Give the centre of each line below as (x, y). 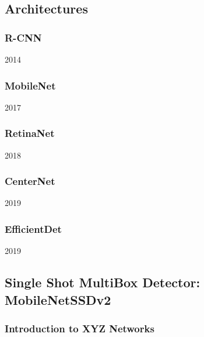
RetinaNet (30, 133)
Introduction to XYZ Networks (80, 328)
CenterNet (30, 181)
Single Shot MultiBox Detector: (103, 282)
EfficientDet (33, 228)
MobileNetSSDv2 (58, 299)
